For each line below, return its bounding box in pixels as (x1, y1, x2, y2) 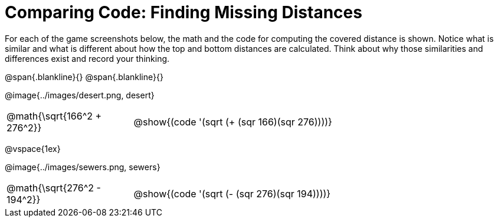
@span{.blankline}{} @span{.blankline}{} (5, 71, 163, 82)
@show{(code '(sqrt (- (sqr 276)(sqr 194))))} (133, 187, 331, 200)
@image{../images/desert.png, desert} (5, 90, 155, 100)
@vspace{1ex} (5, 143, 61, 154)
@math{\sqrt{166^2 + (6, 110, 102, 122)
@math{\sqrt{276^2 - (6, 181, 101, 194)
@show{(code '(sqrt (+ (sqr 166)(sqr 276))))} (133, 115, 332, 128)
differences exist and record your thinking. (5, 53, 170, 64)
